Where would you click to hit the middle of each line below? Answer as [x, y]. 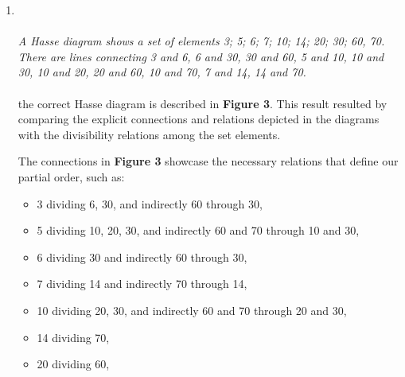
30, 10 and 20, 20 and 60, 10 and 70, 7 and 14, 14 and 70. [162, 72]
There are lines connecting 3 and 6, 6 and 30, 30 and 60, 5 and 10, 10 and [201, 56]
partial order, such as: [71, 176]
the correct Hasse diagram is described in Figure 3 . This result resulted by [202, 103]
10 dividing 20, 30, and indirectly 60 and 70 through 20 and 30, [192, 310]
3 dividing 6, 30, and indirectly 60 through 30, [150, 203]
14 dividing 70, [73, 337]
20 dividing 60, [73, 364]
